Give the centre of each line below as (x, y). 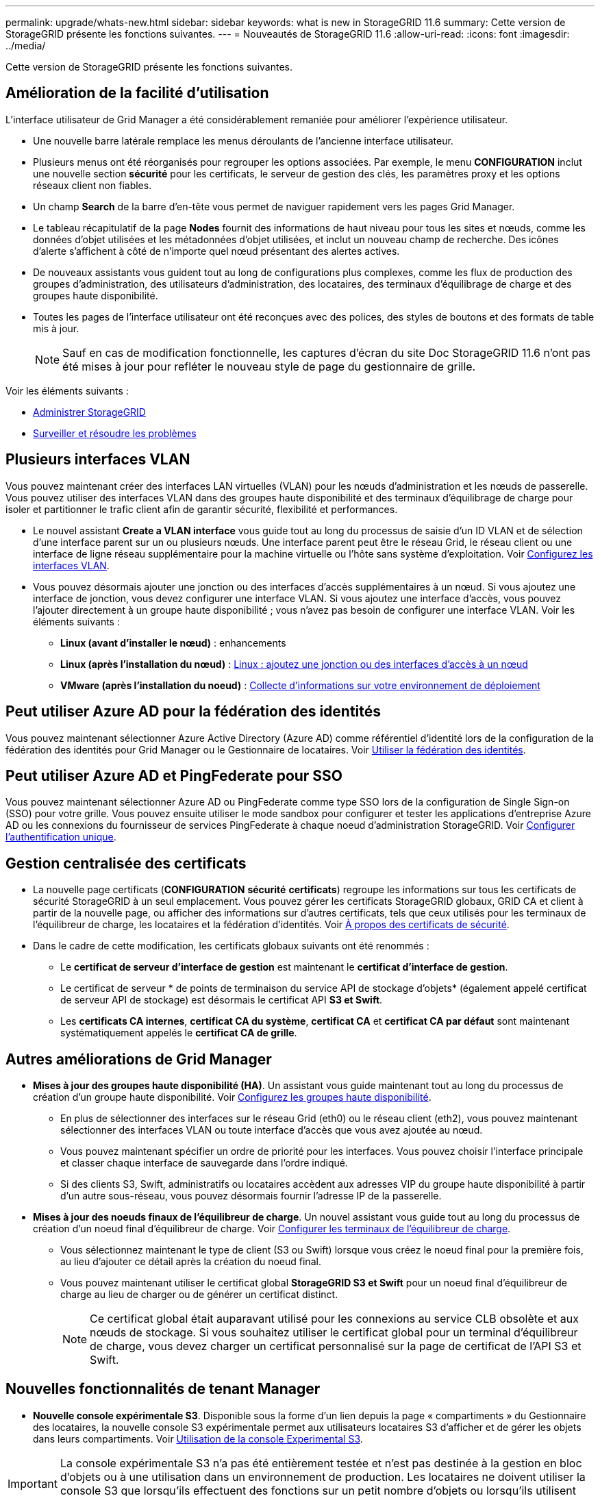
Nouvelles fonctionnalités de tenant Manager (163, 1389)
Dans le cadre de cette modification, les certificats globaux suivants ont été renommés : (231, 946)
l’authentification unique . (61, 837)
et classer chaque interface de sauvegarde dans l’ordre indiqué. (204, 1163)
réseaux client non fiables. (92, 185)
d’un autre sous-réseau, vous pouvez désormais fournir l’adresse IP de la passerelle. (251, 1196)
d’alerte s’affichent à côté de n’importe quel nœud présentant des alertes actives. (216, 251)
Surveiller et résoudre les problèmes (115, 433)
